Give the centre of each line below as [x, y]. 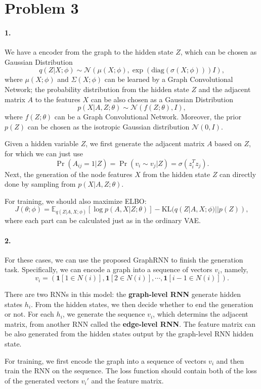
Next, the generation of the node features [69, 174]
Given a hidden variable [41, 143]
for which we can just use [44, 153]
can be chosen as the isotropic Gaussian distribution [108, 126]
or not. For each [29, 314]
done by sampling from [40, 184]
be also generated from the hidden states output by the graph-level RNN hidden [129, 334]
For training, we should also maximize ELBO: [76, 201]
